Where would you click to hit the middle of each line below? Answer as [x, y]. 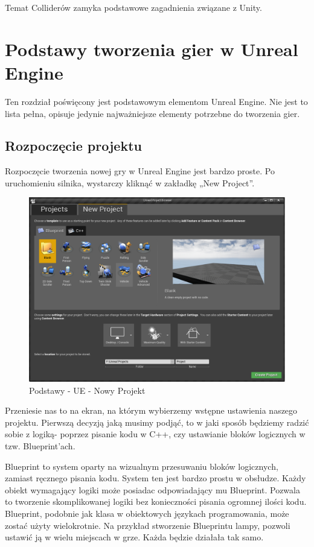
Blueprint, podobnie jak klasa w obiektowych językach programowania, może [147, 513]
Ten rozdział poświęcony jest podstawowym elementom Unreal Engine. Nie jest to [156, 101]
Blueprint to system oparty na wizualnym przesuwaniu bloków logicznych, [142, 466]
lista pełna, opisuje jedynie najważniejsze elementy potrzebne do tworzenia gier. [152, 113]
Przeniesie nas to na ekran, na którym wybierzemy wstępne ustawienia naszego [151, 410]
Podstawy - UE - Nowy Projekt [87, 390]
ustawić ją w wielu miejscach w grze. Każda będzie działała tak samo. [134, 537]
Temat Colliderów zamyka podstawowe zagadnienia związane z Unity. [133, 7]
